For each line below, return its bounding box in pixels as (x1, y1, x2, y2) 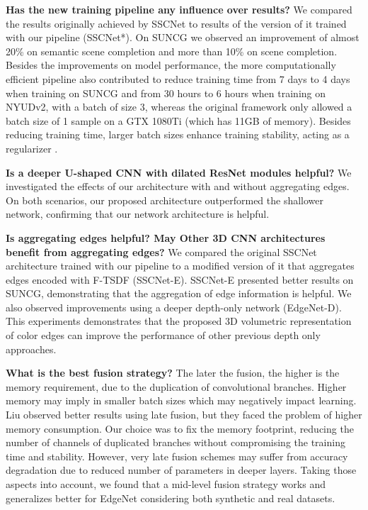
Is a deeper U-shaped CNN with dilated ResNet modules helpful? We (6, 165, 352, 179)
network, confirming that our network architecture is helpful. (6, 206, 270, 221)
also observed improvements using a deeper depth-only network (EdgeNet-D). (6, 299, 342, 314)
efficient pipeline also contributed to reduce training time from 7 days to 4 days (6, 71, 350, 86)
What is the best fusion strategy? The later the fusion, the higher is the (6, 365, 340, 380)
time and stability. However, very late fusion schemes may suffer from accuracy (6, 448, 348, 463)
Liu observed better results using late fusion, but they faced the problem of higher (6, 407, 362, 422)
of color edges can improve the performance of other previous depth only (6, 328, 321, 343)
